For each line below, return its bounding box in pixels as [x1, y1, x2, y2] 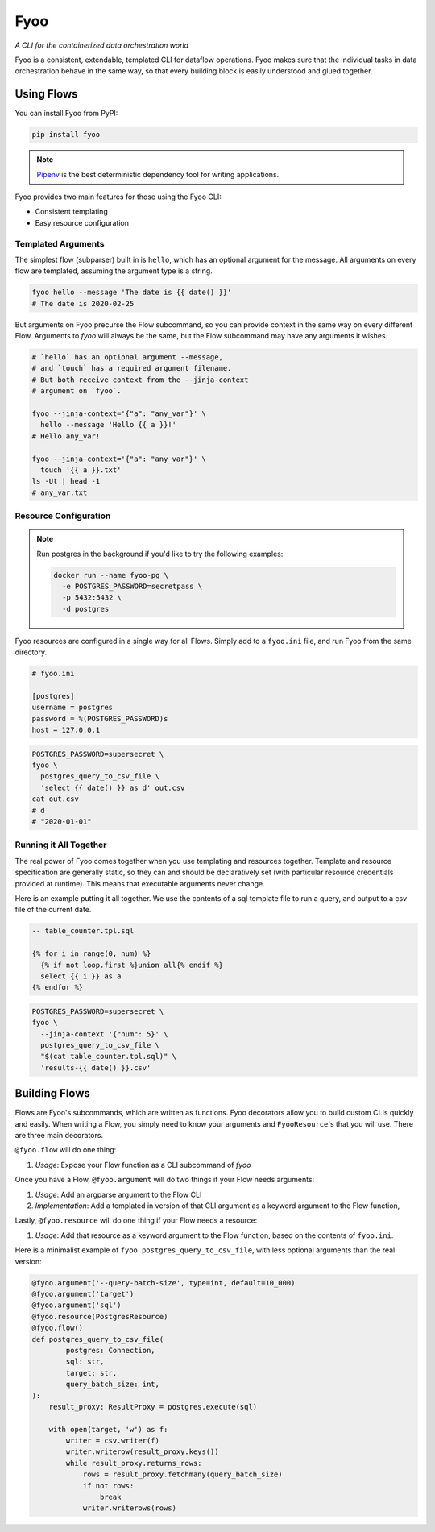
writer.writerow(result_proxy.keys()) [65, 1447, 219, 1456]
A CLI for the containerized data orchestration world [14, 40, 189, 50]
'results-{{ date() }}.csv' [40, 1063, 151, 1072]
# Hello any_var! [31, 431, 101, 441]
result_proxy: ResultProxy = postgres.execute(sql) [48, 1402, 258, 1411]
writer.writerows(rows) [82, 1504, 177, 1513]
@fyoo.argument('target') [31, 1289, 135, 1298]
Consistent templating [35, 206, 108, 217]
